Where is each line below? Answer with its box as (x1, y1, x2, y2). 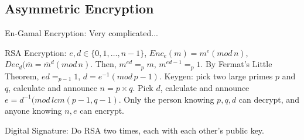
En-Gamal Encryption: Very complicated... (5, 27, 158, 39)
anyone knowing (5, 104, 62, 117)
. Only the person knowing (118, 93, 214, 105)
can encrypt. (80, 104, 125, 117)
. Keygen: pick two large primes (159, 69, 273, 82)
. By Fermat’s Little (200, 58, 272, 70)
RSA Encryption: (5, 46, 67, 58)
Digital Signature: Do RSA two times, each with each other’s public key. (5, 124, 264, 136)
